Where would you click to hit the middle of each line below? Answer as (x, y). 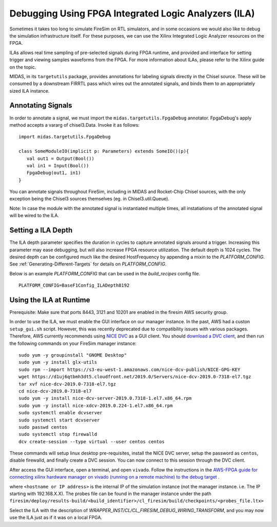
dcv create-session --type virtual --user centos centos (92, 442)
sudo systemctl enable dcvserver (61, 413)
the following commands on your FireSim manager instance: (73, 343)
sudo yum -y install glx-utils (58, 362)
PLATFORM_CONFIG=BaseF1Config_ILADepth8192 (74, 285)
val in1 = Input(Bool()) (58, 165)
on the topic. (23, 67)
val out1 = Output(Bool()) (61, 159)
